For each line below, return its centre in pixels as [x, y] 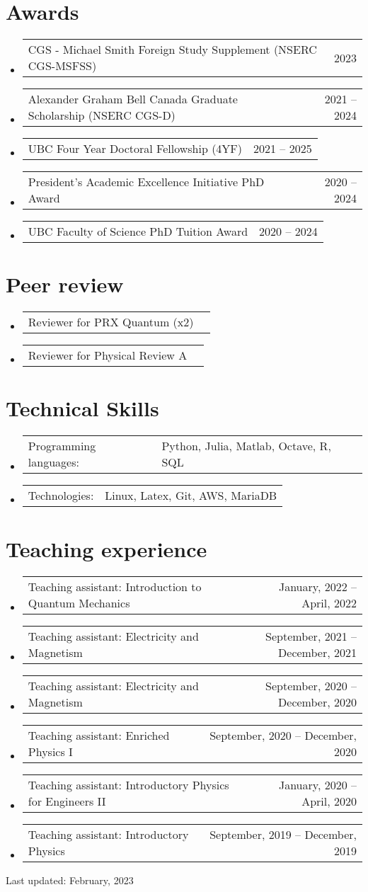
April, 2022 [329, 602]
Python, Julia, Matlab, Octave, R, [246, 446]
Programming [62, 446]
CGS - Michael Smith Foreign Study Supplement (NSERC [172, 50]
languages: [53, 462]
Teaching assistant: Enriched [99, 735]
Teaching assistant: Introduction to [115, 586]
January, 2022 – [317, 586]
